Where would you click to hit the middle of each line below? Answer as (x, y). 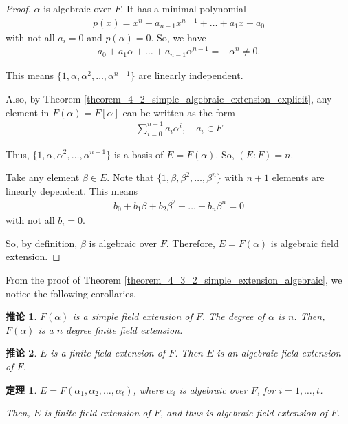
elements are (298, 177)
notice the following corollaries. (71, 293)
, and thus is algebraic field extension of (244, 413)
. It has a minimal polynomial (183, 8)
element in (28, 112)
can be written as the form (179, 112)
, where (148, 389)
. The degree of (233, 316)
